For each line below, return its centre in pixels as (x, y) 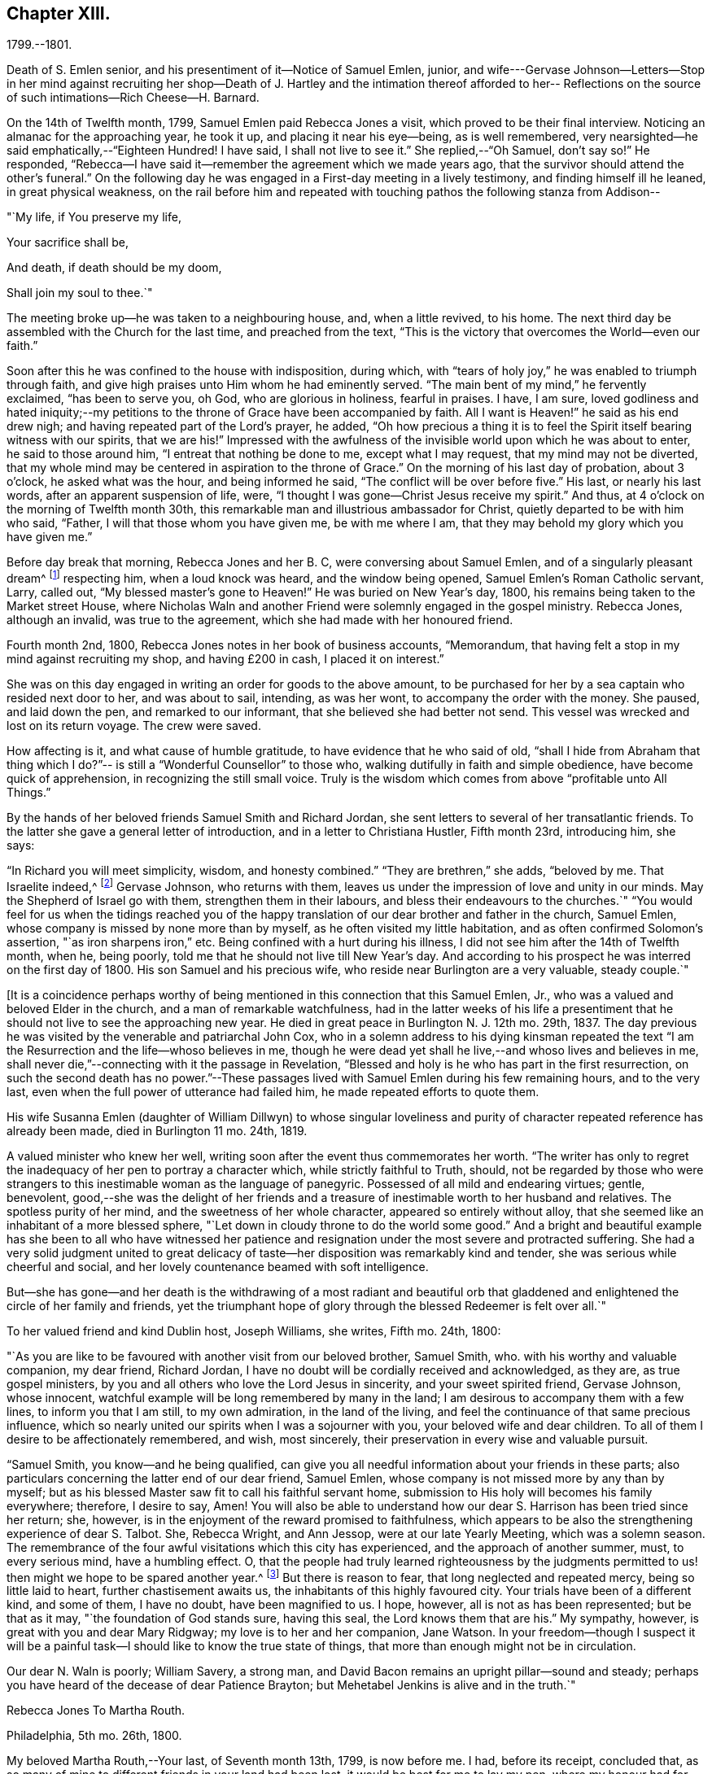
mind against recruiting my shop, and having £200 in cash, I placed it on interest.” (225, 659)
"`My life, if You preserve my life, (94, 217)
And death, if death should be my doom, (114, 268)
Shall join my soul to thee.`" (80, 293)
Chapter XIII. (59, 13)
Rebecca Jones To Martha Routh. (96, 1711)
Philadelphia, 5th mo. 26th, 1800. (94, 1736)
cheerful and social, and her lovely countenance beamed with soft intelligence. (218, 1266)
